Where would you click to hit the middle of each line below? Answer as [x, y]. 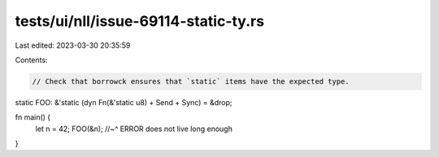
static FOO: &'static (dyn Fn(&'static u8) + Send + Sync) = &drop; [124, 102]
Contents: [31, 60]
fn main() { [33, 117]
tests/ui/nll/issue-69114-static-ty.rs [139, 21]
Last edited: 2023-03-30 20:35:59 [73, 45]
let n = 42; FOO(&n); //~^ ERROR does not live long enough [134, 129]
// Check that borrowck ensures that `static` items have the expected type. [191, 81]
